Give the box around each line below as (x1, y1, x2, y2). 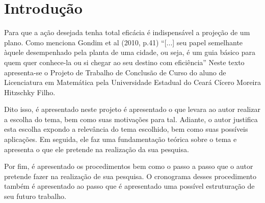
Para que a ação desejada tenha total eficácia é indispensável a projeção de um (4, 27, 250, 38)
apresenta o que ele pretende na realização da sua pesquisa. (4, 143, 189, 154)
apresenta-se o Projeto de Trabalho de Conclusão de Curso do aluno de (4, 67, 226, 77)
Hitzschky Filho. (4, 86, 56, 97)
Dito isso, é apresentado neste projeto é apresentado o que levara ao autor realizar (4, 104, 260, 114)
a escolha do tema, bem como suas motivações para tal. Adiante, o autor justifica (4, 113, 258, 124)
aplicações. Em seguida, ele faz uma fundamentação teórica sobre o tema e (4, 134, 237, 144)
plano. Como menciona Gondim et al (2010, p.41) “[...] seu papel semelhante (4, 37, 243, 47)
